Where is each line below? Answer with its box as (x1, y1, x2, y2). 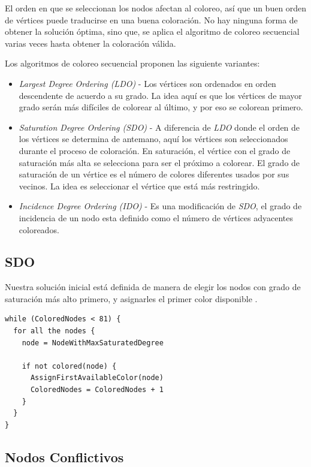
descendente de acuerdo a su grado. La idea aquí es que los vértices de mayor (19, 89, 302, 101)
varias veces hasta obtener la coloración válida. (5, 37, 176, 49)
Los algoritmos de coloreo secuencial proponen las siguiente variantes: (5, 57, 260, 70)
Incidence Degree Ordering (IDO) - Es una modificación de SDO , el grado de (19, 200, 302, 212)
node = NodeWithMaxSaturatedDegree (22, 338, 164, 347)
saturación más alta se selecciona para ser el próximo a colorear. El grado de (19, 156, 300, 168)
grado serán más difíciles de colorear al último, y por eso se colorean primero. (19, 101, 303, 113)
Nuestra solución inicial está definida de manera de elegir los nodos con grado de (5, 281, 301, 293)
